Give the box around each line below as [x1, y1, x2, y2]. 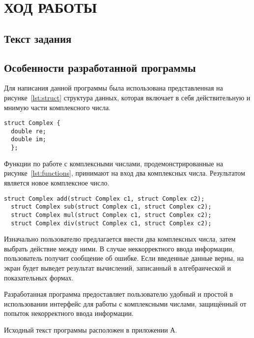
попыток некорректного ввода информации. [4, 308, 134, 318]
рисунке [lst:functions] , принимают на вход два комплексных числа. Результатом [4, 168, 245, 178]
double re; [11, 127, 46, 135]
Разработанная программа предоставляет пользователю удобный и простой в [4, 289, 233, 299]
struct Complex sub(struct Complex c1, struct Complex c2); [11, 203, 212, 211]
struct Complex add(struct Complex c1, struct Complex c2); [4, 195, 205, 202]
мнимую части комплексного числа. [4, 102, 111, 112]
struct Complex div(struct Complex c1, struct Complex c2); [11, 219, 212, 227]
